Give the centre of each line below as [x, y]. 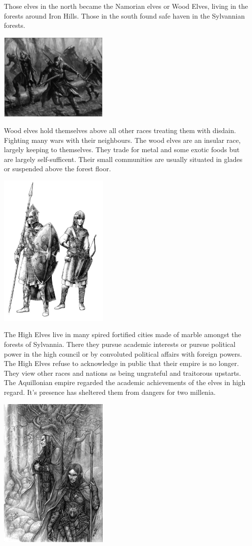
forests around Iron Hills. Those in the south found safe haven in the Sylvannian [125, 15]
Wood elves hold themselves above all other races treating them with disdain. [120, 130]
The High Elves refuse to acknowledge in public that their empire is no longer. [122, 363]
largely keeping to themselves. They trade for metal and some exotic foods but [122, 149]
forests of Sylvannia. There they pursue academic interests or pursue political [120, 344]
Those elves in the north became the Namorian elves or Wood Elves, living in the [126, 6]
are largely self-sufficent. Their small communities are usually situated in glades [123, 159]
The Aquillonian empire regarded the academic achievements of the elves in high [125, 382]
